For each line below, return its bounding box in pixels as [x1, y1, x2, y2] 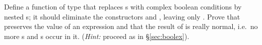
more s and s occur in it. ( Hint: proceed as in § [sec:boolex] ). [4, 30, 189, 41]
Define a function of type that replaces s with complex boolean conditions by [4, 1, 242, 11]
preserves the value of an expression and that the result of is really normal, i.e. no [4, 21, 258, 31]
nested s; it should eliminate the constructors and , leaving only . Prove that [4, 11, 240, 21]
